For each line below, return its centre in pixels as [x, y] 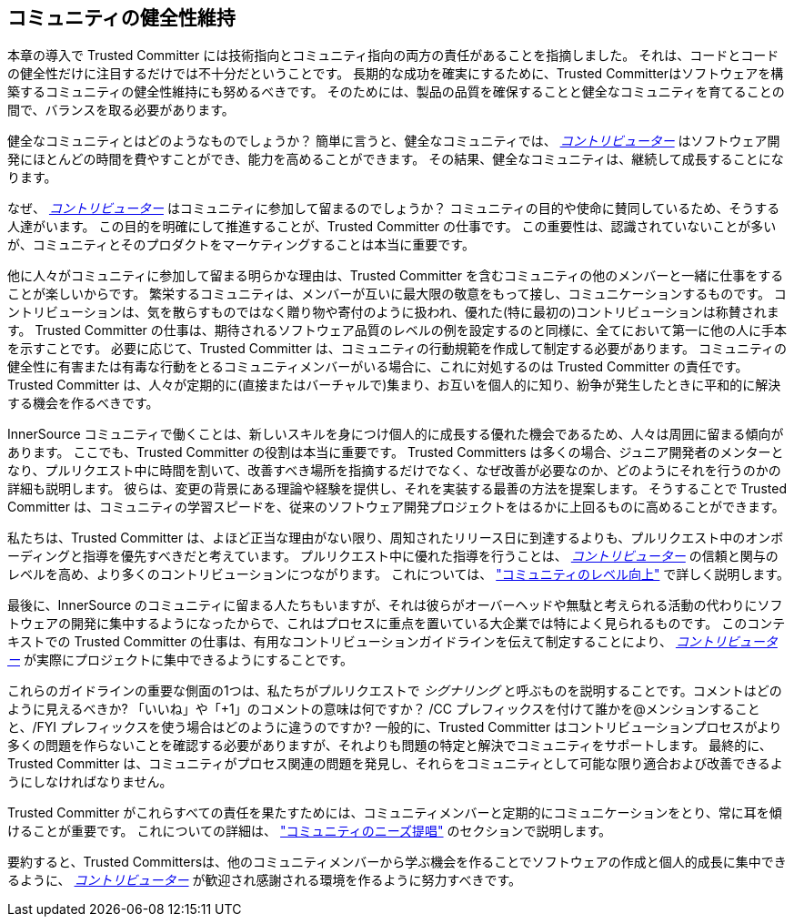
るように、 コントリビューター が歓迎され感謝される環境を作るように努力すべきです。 [265, 880]
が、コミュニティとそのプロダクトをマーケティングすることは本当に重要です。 [241, 245]
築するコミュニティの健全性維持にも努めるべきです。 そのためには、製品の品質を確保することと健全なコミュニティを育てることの [396, 92]
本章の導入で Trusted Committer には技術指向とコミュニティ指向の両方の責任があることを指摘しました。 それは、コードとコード [393, 56]
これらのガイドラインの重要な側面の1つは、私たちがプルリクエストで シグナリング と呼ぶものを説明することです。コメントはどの [395, 691]
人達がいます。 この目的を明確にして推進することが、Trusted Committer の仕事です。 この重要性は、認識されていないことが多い [392, 227]
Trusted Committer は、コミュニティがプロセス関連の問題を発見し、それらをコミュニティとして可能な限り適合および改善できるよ [395, 764]
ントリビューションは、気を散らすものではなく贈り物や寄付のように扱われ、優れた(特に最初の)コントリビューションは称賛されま [393, 312]
